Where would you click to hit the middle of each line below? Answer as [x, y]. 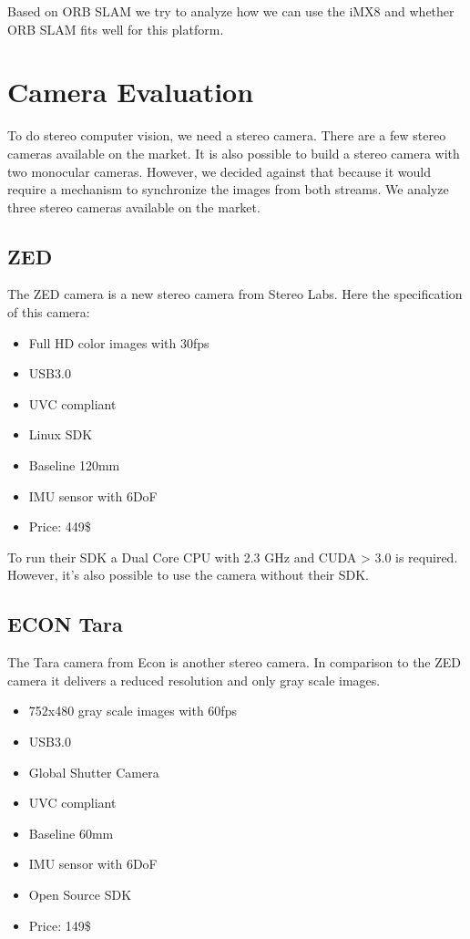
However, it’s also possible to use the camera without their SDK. [188, 575]
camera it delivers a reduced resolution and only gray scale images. [194, 680]
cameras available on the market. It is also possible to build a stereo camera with [234, 153]
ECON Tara [65, 624]
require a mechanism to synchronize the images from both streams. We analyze [228, 189]
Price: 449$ [60, 526]
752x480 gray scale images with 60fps [133, 711]
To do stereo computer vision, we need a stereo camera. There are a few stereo [227, 135]
